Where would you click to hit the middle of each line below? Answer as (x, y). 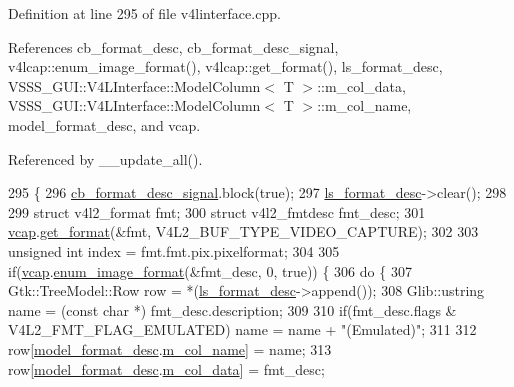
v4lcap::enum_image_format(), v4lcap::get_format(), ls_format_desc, (225, 66)
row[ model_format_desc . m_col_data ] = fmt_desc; (166, 368)
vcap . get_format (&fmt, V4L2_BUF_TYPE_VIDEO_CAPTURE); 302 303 (243, 231)
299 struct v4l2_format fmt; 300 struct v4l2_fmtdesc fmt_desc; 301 (217, 211)
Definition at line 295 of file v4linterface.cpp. (144, 13)
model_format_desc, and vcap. (104, 124)
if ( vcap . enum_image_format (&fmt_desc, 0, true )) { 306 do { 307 (210, 270)
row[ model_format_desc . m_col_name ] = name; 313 (170, 348)
